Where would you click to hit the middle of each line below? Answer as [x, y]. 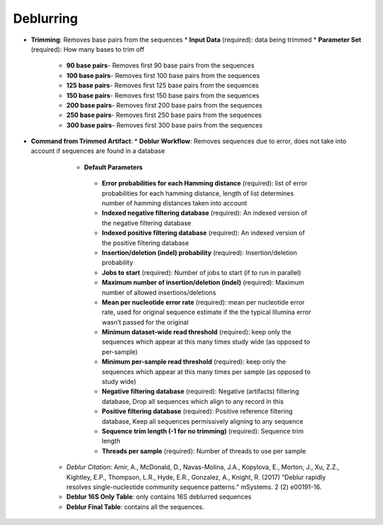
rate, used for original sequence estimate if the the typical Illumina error [206, 312]
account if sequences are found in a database [98, 151]
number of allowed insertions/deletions [159, 292]
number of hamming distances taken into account [174, 203]
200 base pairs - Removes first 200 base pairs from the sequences [164, 105]
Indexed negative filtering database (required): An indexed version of [205, 213]
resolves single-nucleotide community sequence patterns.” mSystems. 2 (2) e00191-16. [194, 487]
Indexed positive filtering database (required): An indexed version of [203, 233]
